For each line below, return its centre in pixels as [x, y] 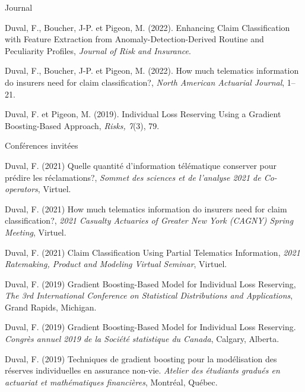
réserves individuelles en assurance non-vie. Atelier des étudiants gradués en [142, 370]
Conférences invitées [42, 145]
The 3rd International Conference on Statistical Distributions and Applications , [149, 295]
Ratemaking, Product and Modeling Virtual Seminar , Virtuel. [116, 264]
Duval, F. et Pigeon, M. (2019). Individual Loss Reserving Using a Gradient [143, 114]
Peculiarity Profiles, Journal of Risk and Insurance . [98, 50]
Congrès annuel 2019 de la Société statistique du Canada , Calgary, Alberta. [142, 339]
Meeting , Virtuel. [36, 232]
